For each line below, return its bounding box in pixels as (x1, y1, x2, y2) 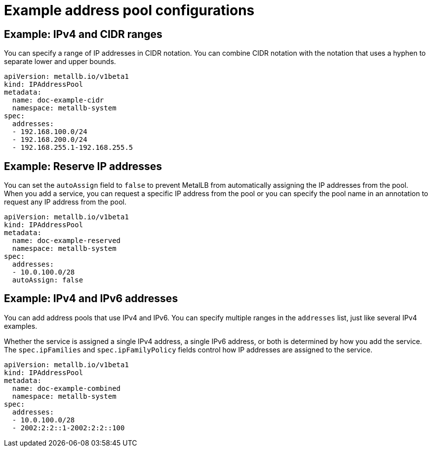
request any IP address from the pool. (4, 198, 126, 207)
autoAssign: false (12, 276, 83, 284)
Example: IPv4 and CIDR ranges (4, 28, 162, 40)
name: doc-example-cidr (12, 96, 104, 104)
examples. (4, 321, 38, 330)
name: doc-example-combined (12, 384, 121, 392)
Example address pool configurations (4, 2, 255, 19)
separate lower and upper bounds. (4, 57, 116, 66)
